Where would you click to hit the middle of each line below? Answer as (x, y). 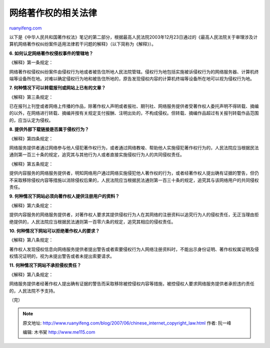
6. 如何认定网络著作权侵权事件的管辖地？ (51, 53)
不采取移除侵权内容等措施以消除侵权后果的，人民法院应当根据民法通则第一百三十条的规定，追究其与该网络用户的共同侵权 (134, 180)
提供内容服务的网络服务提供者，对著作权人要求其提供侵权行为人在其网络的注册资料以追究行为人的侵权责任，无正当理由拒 (134, 214)
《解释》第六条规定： (31, 205)
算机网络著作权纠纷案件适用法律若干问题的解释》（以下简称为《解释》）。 (82, 44)
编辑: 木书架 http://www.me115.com (59, 332)
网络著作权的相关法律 (53, 13)
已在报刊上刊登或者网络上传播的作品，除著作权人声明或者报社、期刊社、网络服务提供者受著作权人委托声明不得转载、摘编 (134, 106)
